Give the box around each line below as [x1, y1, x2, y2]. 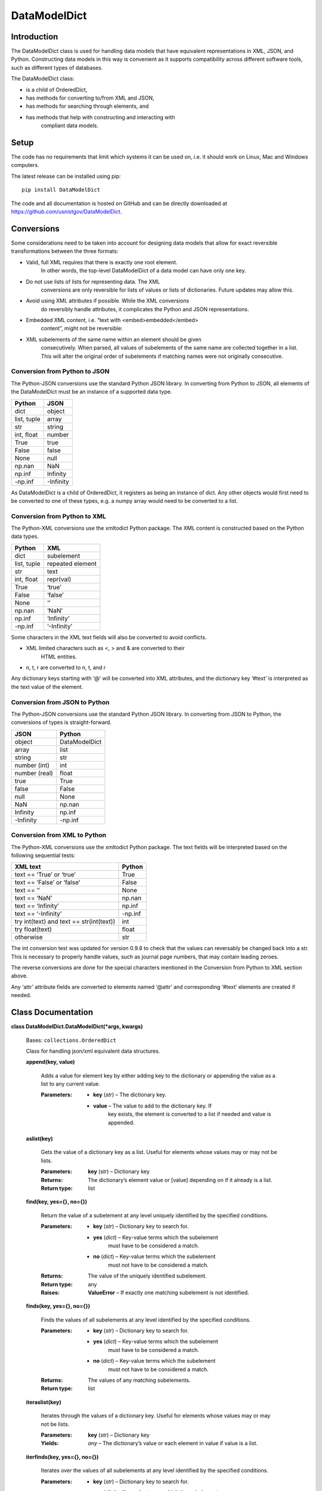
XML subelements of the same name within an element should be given [26, 336, 202, 343]
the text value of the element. [11, 683, 83, 690]
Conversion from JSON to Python [11, 698, 110, 706]
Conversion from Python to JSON [11, 367, 110, 376]
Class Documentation [11, 1007, 94, 1017]
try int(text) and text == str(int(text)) [14, 917, 116, 926]
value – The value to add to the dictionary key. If [93, 1102, 212, 1109]
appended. [108, 1119, 135, 1126]
